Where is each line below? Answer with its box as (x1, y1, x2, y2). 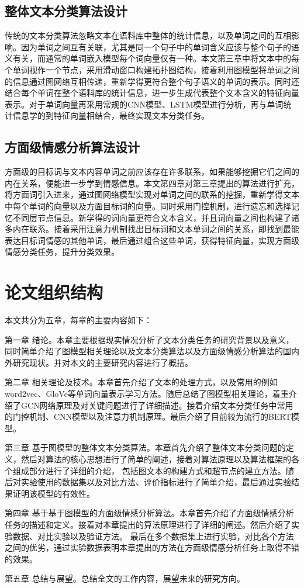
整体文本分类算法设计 (5, 2, 127, 20)
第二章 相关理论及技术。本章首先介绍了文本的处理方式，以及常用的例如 (5, 376, 278, 388)
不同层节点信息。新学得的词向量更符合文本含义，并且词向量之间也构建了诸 (12, 211, 299, 223)
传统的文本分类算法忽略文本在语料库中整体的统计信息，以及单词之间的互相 (5, 29, 291, 41)
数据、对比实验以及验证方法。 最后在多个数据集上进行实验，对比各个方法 (12, 530, 294, 542)
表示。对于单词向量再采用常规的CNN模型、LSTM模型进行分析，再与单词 (5, 98, 284, 110)
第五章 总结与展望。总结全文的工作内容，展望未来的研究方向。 (5, 572, 245, 584)
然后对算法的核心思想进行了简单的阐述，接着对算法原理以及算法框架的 (20, 452, 291, 465)
